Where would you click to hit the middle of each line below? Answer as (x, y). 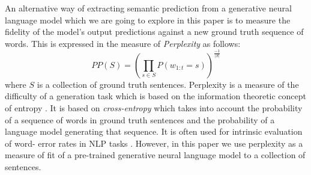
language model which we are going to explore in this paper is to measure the (148, 20)
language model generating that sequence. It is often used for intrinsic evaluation (154, 131)
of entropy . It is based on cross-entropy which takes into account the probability (154, 107)
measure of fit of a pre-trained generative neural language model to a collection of (155, 155)
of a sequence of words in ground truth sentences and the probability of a (140, 119)
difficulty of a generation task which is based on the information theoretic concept (156, 96)
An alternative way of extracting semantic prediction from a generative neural (148, 8)
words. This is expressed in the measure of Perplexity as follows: (123, 43)
